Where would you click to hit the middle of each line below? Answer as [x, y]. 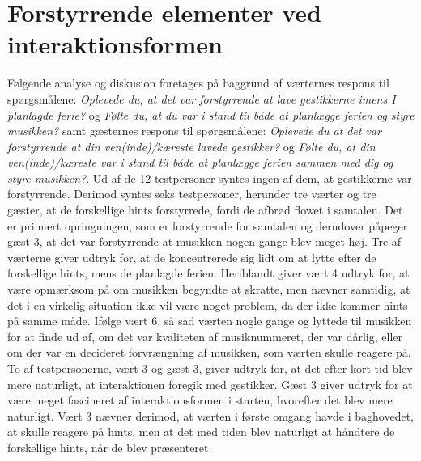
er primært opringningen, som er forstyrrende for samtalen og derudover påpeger [208, 225]
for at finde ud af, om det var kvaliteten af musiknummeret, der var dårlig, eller [205, 336]
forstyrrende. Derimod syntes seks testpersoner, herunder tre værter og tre [192, 194]
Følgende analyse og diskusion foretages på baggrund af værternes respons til [198, 83]
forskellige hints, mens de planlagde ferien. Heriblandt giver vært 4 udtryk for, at [208, 273]
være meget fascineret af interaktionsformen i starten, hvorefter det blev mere [200, 400]
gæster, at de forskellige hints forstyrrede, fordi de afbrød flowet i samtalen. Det [205, 210]
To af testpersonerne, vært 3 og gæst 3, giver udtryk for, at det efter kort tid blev [210, 368]
